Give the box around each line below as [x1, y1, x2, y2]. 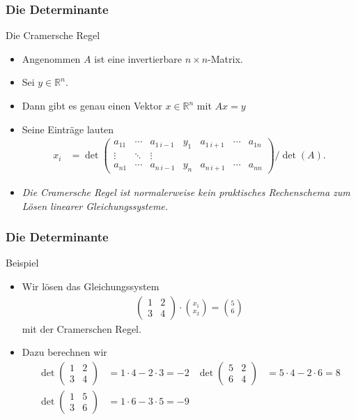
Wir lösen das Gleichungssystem [22, 278, 160, 293]
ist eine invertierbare [94, 51, 183, 66]
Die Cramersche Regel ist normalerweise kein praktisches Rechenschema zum [22, 184, 350, 199]
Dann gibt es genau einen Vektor [22, 98, 162, 112]
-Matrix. [208, 51, 243, 66]
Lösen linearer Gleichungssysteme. [22, 198, 169, 213]
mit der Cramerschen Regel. [22, 321, 141, 336]
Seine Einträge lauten [22, 121, 114, 136]
